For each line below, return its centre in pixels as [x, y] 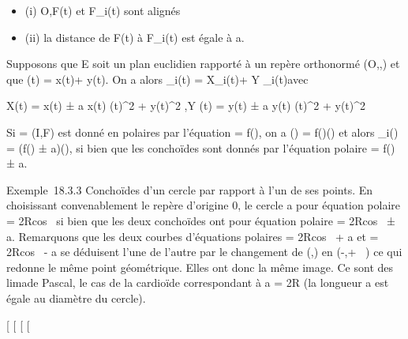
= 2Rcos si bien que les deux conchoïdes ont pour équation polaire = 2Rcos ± [201, 220]
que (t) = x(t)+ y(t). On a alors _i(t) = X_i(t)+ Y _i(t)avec [157, 79]
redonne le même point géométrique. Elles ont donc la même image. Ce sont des [200, 267]
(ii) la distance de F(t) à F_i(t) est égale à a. [135, 37]
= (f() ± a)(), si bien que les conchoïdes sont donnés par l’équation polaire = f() [201, 147]
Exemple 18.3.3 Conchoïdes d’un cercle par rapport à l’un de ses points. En [190, 189]
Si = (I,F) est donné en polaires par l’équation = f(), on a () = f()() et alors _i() [202, 132]
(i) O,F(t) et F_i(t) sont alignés [103, 10]
